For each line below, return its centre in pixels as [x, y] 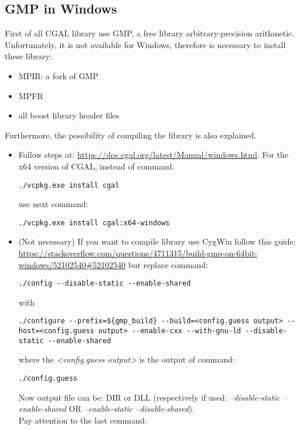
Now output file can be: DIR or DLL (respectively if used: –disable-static [149, 397]
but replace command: [168, 264]
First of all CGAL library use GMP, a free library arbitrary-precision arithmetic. [150, 33]
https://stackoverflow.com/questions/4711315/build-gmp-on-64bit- [138, 253]
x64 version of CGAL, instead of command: [96, 166]
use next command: [53, 204]
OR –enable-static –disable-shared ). [132, 409]
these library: [28, 56]
